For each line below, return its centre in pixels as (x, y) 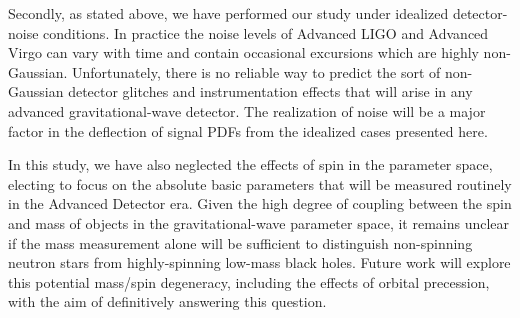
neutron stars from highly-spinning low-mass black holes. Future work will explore (259, 262)
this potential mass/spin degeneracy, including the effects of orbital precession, (249, 281)
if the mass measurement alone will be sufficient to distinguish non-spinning (240, 242)
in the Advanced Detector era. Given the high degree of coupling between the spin (260, 203)
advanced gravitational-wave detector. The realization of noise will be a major (247, 110)
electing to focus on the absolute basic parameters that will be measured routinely (260, 183)
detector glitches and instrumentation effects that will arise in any (270, 91)
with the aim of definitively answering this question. (167, 301)
